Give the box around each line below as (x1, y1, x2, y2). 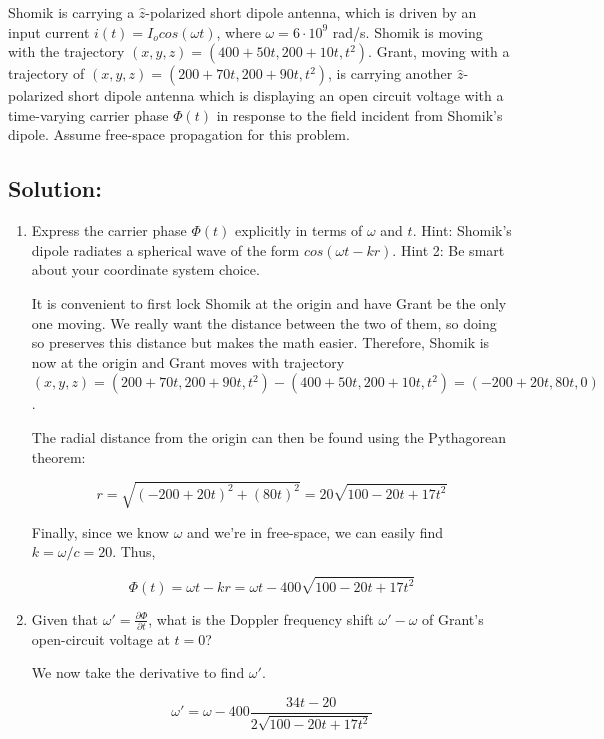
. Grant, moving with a (368, 41, 510, 62)
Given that (31, 608, 99, 629)
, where (216, 21, 261, 42)
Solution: (8, 173, 102, 204)
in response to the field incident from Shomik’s (216, 104, 503, 125)
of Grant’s (422, 608, 484, 629)
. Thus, (112, 541, 156, 562)
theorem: (31, 446, 86, 467)
